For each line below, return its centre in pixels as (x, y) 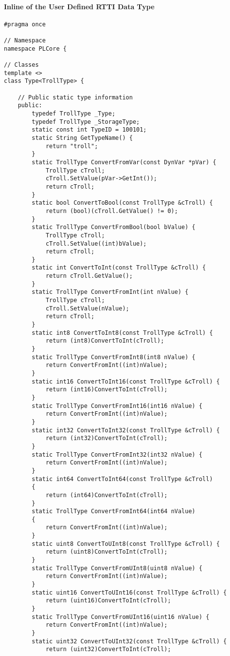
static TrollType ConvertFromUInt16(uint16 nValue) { (121, 617)
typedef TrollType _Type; (74, 114)
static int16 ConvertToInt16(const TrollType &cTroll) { (126, 381)
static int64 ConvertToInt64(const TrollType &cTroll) (122, 479)
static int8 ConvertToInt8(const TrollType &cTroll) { (122, 333)
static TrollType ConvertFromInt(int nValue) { (110, 292)
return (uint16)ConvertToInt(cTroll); (108, 601)
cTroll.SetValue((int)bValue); (96, 243)
